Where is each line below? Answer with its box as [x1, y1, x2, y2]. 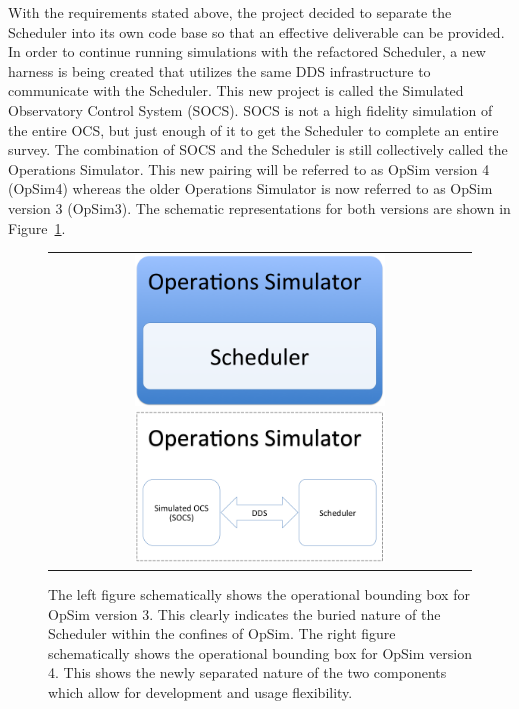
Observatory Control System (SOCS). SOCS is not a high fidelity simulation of [8, 99, 493, 120]
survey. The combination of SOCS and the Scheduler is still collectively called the [8, 139, 508, 160]
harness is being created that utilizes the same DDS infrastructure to [8, 60, 431, 81]
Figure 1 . [8, 217, 66, 238]
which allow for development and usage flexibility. [48, 681, 353, 702]
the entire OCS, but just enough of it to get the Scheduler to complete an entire [8, 119, 499, 140]
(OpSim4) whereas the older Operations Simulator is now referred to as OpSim [8, 178, 493, 199]
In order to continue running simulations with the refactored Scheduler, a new [8, 41, 486, 62]
